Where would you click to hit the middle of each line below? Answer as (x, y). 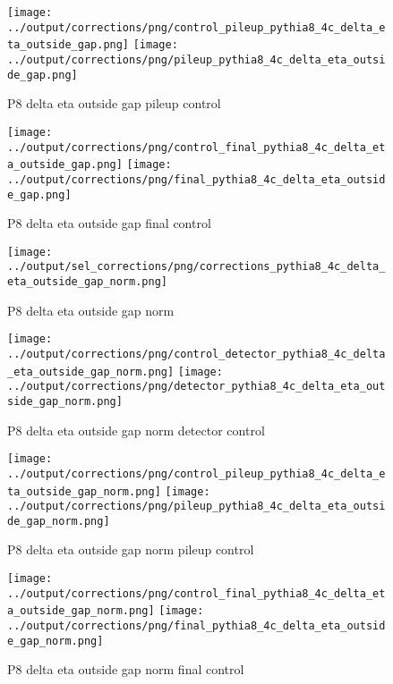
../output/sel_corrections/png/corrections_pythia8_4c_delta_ (196, 267)
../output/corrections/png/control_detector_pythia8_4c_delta (196, 354)
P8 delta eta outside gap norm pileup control (131, 549)
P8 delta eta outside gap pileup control (114, 103)
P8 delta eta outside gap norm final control (126, 669)
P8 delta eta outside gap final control (109, 223)
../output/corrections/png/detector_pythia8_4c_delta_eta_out (196, 387)
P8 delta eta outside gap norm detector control (136, 430)
